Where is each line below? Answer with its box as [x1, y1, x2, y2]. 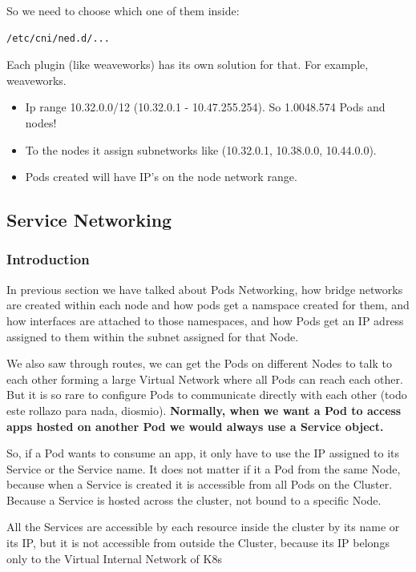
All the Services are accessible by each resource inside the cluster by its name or [6, 518, 400, 535]
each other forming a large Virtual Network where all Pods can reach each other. [6, 370, 403, 387]
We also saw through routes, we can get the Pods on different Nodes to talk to [6, 355, 392, 372]
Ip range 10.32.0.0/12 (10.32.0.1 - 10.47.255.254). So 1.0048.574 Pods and [25, 99, 386, 115]
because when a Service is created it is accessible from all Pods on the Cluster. [6, 476, 393, 493]
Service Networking [6, 207, 172, 232]
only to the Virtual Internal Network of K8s [6, 550, 222, 566]
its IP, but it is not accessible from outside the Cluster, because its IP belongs [6, 534, 390, 551]
